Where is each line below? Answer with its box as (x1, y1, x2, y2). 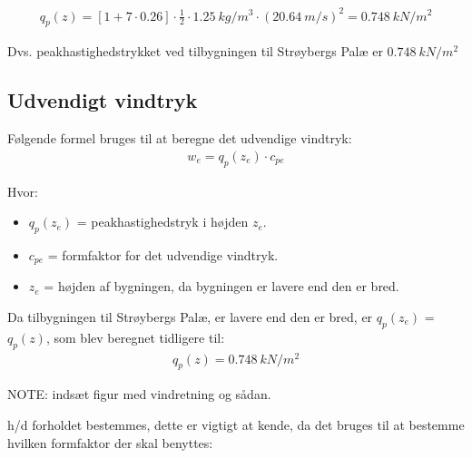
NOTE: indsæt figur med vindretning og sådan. (7, 385, 271, 404)
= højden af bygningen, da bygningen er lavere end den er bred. (44, 277, 399, 296)
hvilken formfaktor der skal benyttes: (7, 433, 213, 452)
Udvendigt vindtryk (7, 86, 198, 114)
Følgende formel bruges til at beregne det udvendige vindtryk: (7, 129, 352, 148)
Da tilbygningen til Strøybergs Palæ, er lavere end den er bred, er (7, 307, 373, 326)
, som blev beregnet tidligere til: (45, 327, 225, 346)
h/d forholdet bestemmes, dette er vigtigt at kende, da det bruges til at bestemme (7, 415, 465, 434)
